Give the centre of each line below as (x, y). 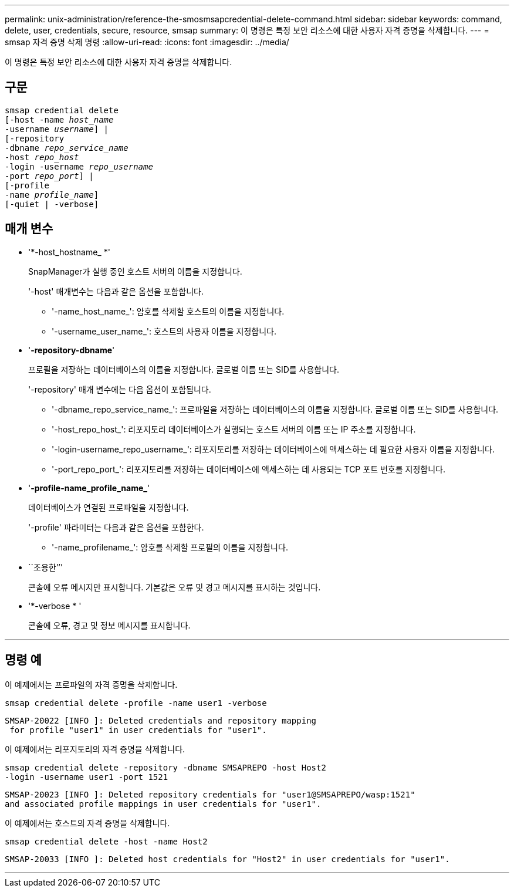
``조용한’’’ (45, 567)
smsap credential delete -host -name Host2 (106, 841)
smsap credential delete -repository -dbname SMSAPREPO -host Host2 (165, 767)
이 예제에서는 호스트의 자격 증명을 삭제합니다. (87, 823)
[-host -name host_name (59, 119)
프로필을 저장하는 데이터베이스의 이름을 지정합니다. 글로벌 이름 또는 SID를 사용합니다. (184, 369)
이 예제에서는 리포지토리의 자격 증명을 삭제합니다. (95, 749)
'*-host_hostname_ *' (69, 252)
